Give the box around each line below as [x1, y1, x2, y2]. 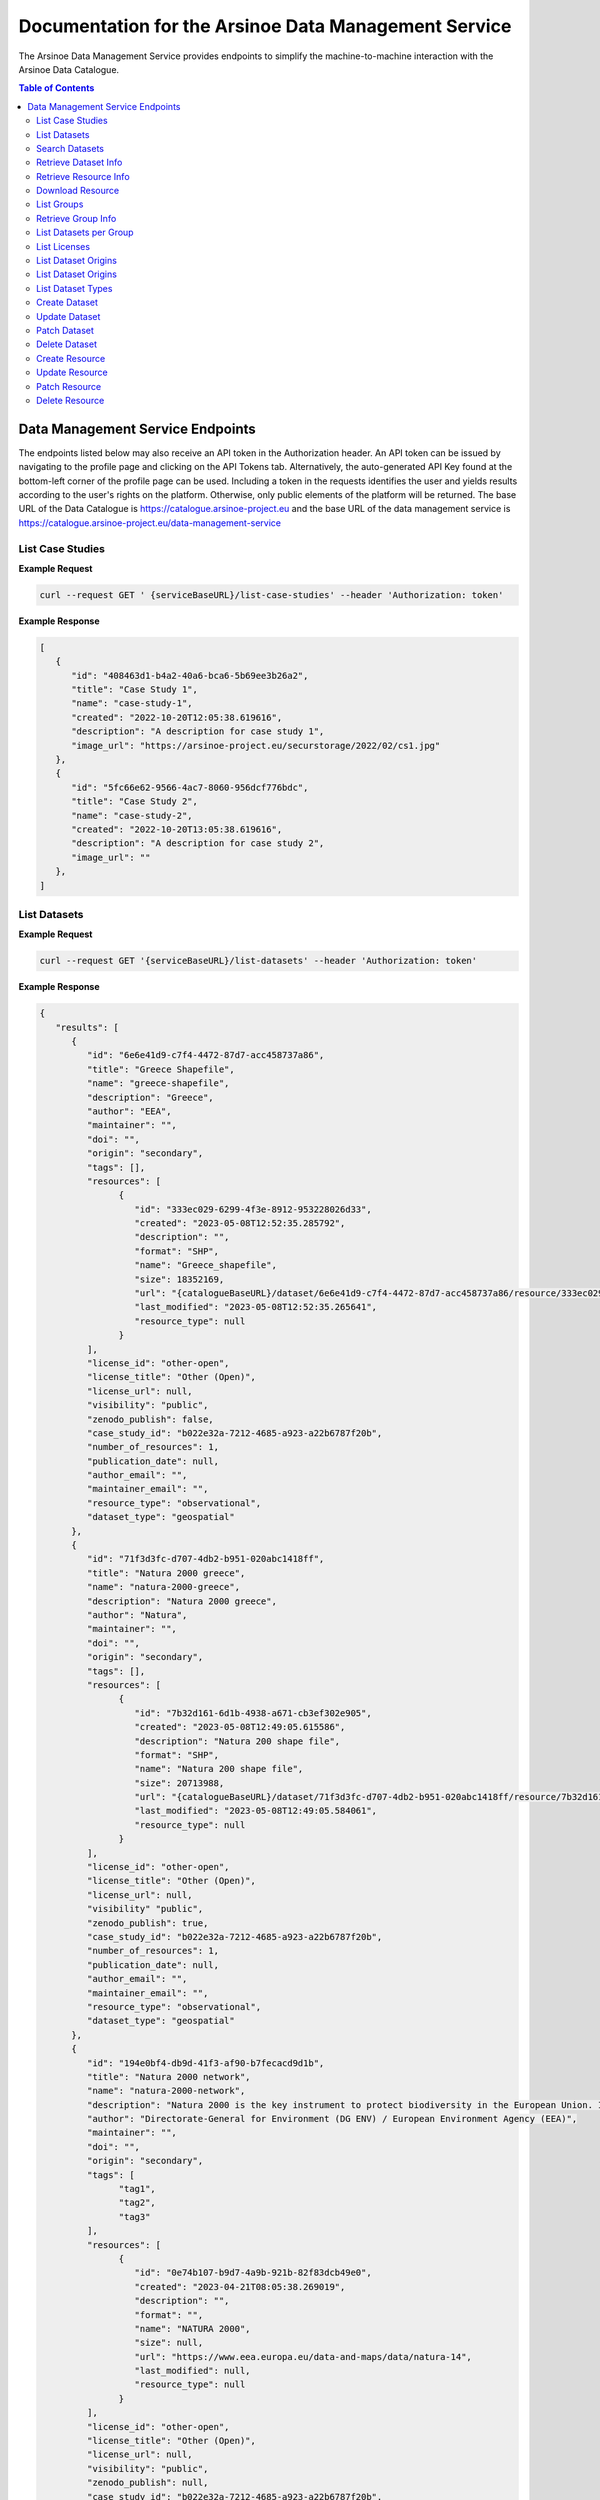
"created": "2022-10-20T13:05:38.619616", [71, 823, 283, 835]
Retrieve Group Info [36, 212, 117, 224]
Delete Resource [36, 394, 105, 406]
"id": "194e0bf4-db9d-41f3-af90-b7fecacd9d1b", [86, 2057, 325, 2069]
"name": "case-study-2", [71, 810, 194, 821]
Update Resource [36, 366, 109, 379]
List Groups [36, 198, 84, 210]
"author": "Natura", [86, 1610, 188, 1620]
